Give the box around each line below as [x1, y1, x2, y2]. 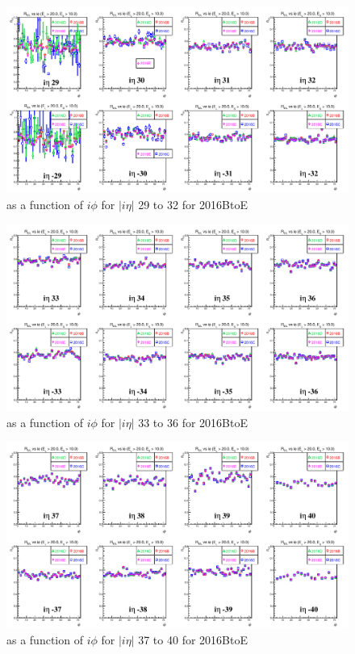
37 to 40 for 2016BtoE [138, 631, 248, 648]
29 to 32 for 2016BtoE [138, 196, 248, 213]
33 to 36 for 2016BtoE [138, 413, 248, 430]
